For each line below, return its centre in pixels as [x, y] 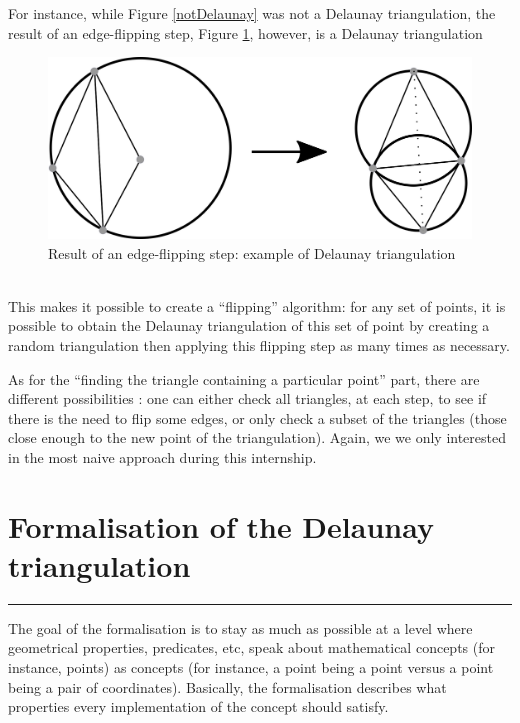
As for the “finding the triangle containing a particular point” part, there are [244, 378]
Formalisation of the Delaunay [221, 525]
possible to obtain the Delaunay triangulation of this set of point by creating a [249, 325]
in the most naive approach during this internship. [162, 456]
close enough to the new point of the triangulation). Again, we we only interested [257, 437]
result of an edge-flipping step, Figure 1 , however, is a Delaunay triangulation [245, 32]
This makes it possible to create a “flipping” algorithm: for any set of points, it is [257, 305]
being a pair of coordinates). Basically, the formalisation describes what [227, 686]
